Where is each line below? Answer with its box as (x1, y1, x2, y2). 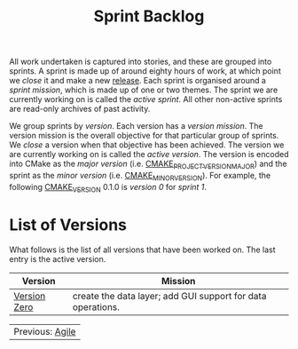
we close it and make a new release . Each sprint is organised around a (9, 75, 266, 86)
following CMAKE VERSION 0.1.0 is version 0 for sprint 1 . (9, 181, 207, 194)
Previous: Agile (13, 325, 76, 337)
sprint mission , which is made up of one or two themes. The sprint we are (9, 84, 278, 95)
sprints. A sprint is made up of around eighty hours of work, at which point (9, 66, 281, 76)
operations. (72, 300, 120, 313)
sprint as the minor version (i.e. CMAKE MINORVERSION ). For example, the (9, 170, 271, 183)
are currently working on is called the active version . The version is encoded (9, 149, 290, 160)
